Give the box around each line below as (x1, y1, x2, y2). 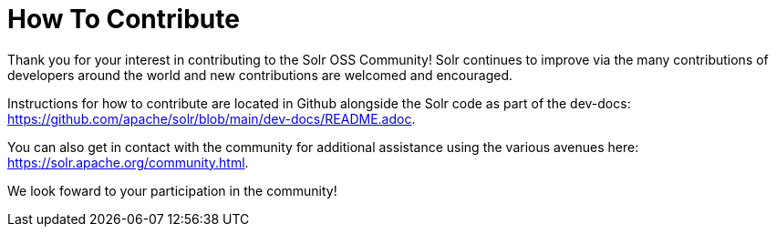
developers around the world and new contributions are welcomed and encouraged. (7, 66, 513, 83)
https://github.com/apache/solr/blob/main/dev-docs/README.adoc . (7, 110, 416, 127)
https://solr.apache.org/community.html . (7, 154, 249, 170)
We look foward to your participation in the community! (7, 182, 337, 198)
